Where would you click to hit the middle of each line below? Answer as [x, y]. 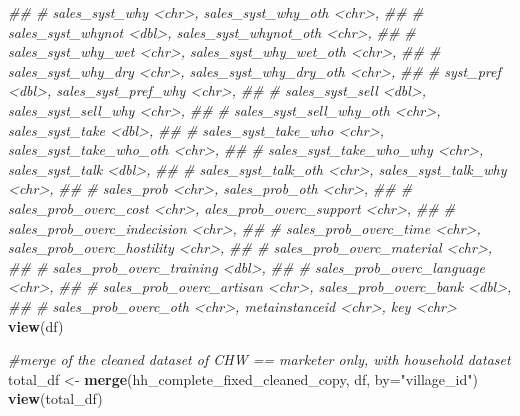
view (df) [36, 325]
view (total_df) [55, 398]
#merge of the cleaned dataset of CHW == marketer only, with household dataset [259, 359]
